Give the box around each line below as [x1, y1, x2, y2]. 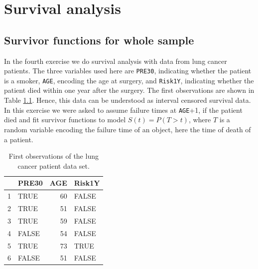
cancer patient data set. [17, 160, 90, 171]
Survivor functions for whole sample [4, 32, 194, 47]
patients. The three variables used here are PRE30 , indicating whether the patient [4, 65, 252, 76]
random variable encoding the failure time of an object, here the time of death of [4, 124, 251, 134]
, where [188, 114, 211, 125]
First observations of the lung [8, 151, 99, 161]
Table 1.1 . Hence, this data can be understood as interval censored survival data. [4, 95, 251, 105]
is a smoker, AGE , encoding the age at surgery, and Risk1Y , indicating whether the [4, 75, 254, 85]
